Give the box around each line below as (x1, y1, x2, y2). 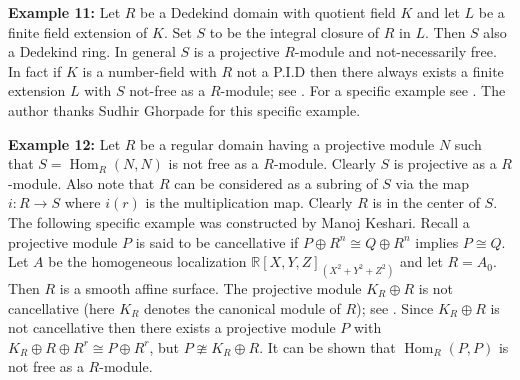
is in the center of (372, 192, 480, 213)
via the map (395, 172, 470, 193)
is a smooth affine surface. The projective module (59, 277, 362, 298)
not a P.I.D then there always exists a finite (236, 60, 504, 81)
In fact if (8, 60, 62, 81)
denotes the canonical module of (144, 297, 341, 318)
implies (415, 231, 459, 252)
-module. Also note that (8, 172, 155, 193)
